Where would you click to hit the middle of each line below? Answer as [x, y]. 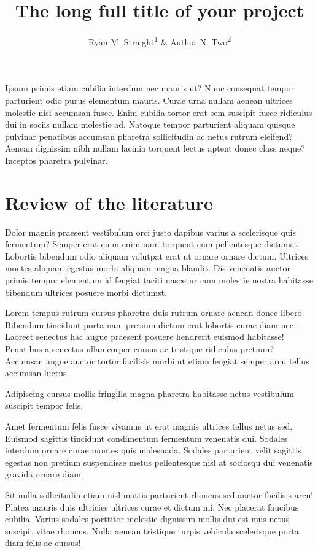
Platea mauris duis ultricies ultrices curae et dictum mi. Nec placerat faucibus [152, 507]
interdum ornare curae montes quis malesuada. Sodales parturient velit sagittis [153, 450]
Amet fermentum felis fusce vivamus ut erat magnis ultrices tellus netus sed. [149, 426]
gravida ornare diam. [44, 474]
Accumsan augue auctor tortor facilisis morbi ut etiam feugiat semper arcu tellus [157, 360]
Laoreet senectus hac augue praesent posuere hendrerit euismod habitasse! [145, 337]
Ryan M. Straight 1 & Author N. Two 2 [160, 41]
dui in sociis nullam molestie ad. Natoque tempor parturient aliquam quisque [150, 124]
